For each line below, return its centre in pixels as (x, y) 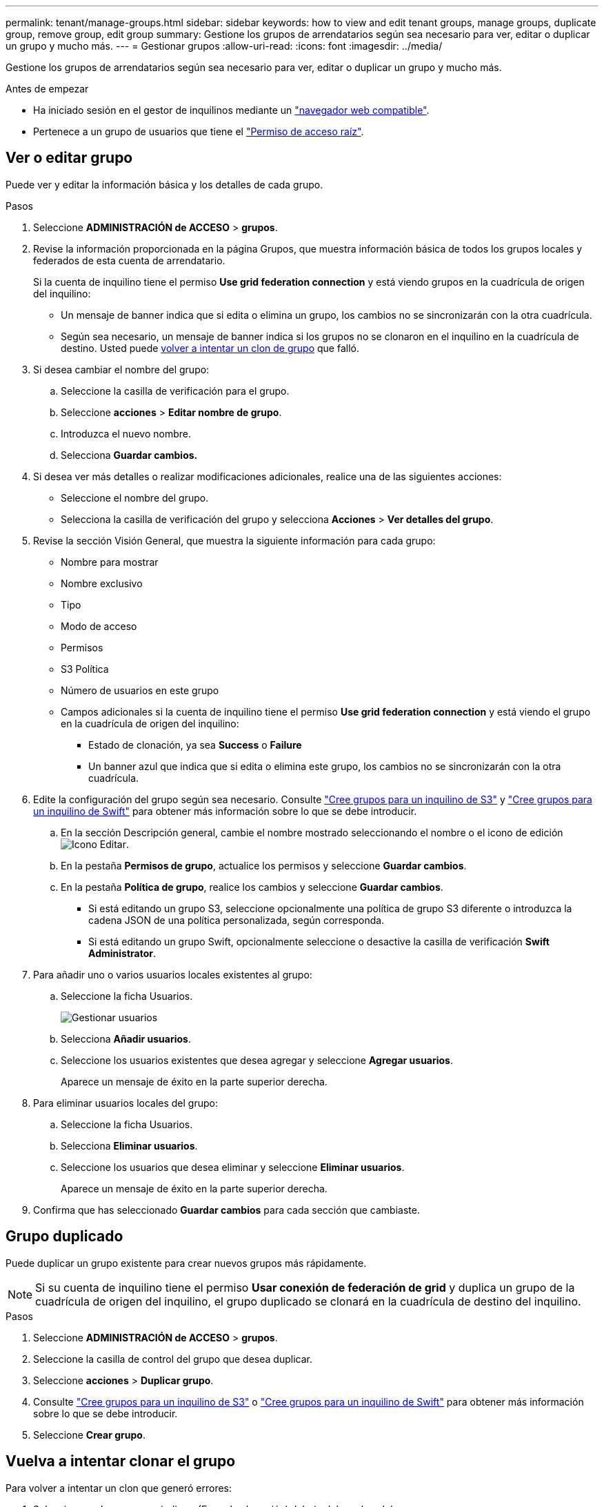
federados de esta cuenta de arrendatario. (129, 260)
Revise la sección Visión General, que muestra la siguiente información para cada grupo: (234, 540)
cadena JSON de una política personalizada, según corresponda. (236, 920)
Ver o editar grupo (69, 158)
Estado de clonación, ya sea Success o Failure (195, 745)
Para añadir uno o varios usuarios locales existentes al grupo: (173, 974)
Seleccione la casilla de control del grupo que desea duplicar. (173, 1359)
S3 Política (85, 669)
